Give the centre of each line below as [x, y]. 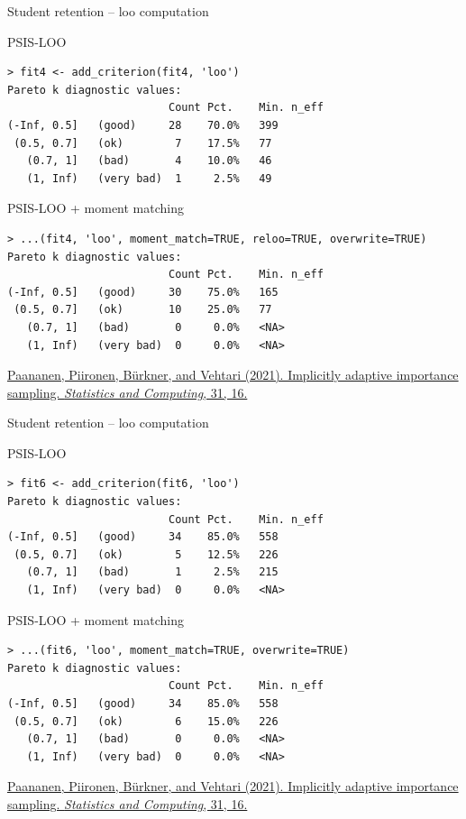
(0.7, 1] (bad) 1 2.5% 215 [152, 572]
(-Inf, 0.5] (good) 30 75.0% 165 [143, 292]
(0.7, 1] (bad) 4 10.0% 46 [149, 161]
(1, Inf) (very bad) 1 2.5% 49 [149, 178]
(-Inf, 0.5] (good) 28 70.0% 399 [143, 125]
